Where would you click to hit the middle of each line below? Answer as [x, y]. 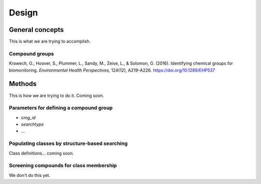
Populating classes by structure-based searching [68, 143]
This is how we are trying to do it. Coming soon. [57, 95]
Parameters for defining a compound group [61, 108]
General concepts [36, 30]
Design [23, 13]
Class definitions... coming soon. [42, 153]
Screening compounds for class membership [63, 166]
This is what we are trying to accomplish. [50, 42]
